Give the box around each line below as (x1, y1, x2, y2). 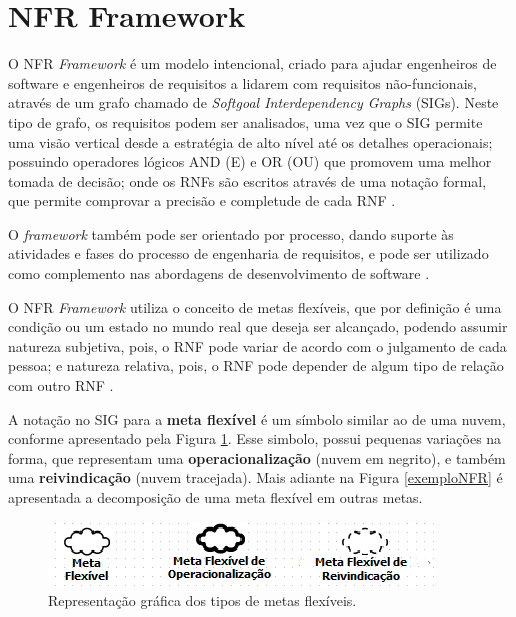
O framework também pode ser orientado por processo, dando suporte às (8, 223, 454, 244)
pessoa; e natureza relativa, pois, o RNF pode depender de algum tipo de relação (8, 355, 504, 376)
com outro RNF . (8, 375, 114, 396)
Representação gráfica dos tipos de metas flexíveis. (48, 590, 357, 611)
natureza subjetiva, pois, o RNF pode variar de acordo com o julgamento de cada (8, 335, 507, 356)
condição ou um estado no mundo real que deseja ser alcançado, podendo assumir (8, 316, 508, 337)
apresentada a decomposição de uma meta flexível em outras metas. (8, 487, 423, 507)
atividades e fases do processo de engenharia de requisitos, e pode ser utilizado (8, 243, 489, 264)
